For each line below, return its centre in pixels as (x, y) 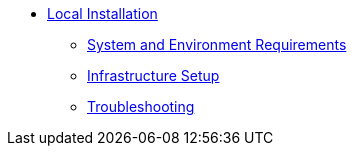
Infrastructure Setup (153, 75)
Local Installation (102, 13)
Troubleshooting (141, 106)
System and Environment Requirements (217, 44)
